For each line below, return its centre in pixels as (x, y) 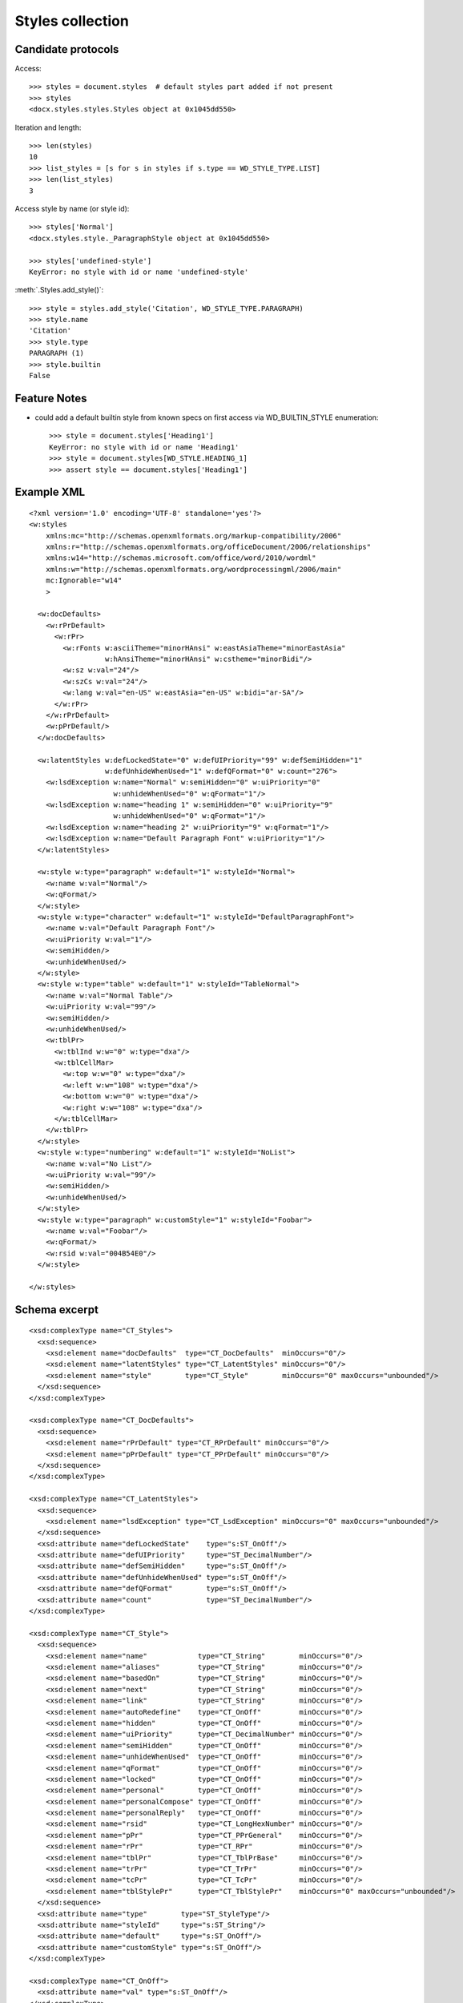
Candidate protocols (67, 49)
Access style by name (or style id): (72, 208)
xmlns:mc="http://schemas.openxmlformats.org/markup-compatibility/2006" (193, 536)
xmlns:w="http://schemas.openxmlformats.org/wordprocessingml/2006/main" (193, 569)
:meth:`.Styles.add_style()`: (59, 290)
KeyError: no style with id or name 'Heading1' (144, 447)
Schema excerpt (57, 1310)
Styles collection (72, 21)
